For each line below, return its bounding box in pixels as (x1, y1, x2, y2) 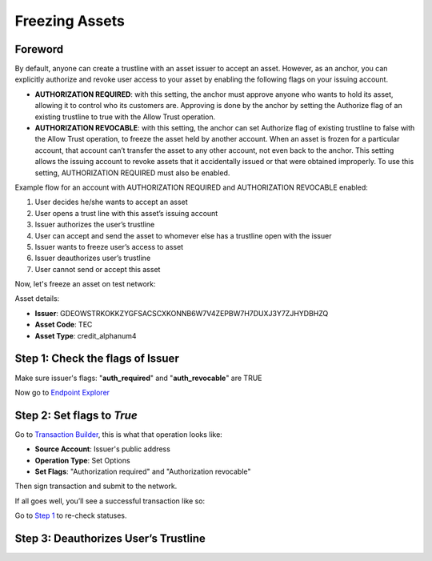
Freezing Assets (14, 12, 126, 30)
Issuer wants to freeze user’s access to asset (34, 242, 184, 251)
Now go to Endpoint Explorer (14, 387, 110, 397)
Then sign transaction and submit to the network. (14, 481, 178, 491)
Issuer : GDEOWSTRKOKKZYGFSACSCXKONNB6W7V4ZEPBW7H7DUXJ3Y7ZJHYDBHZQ (34, 308, 329, 318)
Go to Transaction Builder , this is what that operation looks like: (14, 429, 223, 439)
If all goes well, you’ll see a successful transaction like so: (14, 496, 206, 506)
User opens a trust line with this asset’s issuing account (34, 208, 218, 218)
